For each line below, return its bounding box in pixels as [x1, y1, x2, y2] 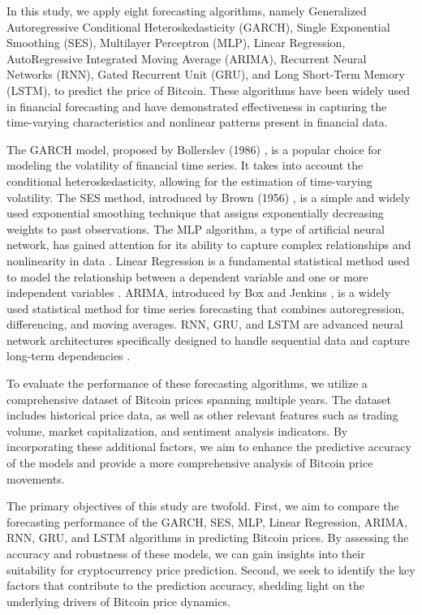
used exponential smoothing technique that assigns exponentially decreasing [6, 204, 384, 221]
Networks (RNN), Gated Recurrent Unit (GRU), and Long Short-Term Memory [6, 66, 405, 83]
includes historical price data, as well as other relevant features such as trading [6, 406, 398, 424]
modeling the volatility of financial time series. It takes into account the [6, 157, 364, 174]
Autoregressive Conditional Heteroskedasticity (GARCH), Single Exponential [6, 18, 390, 35]
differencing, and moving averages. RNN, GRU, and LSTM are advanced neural [6, 316, 403, 333]
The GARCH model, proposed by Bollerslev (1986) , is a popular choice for [6, 140, 382, 157]
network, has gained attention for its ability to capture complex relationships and [6, 236, 411, 253]
